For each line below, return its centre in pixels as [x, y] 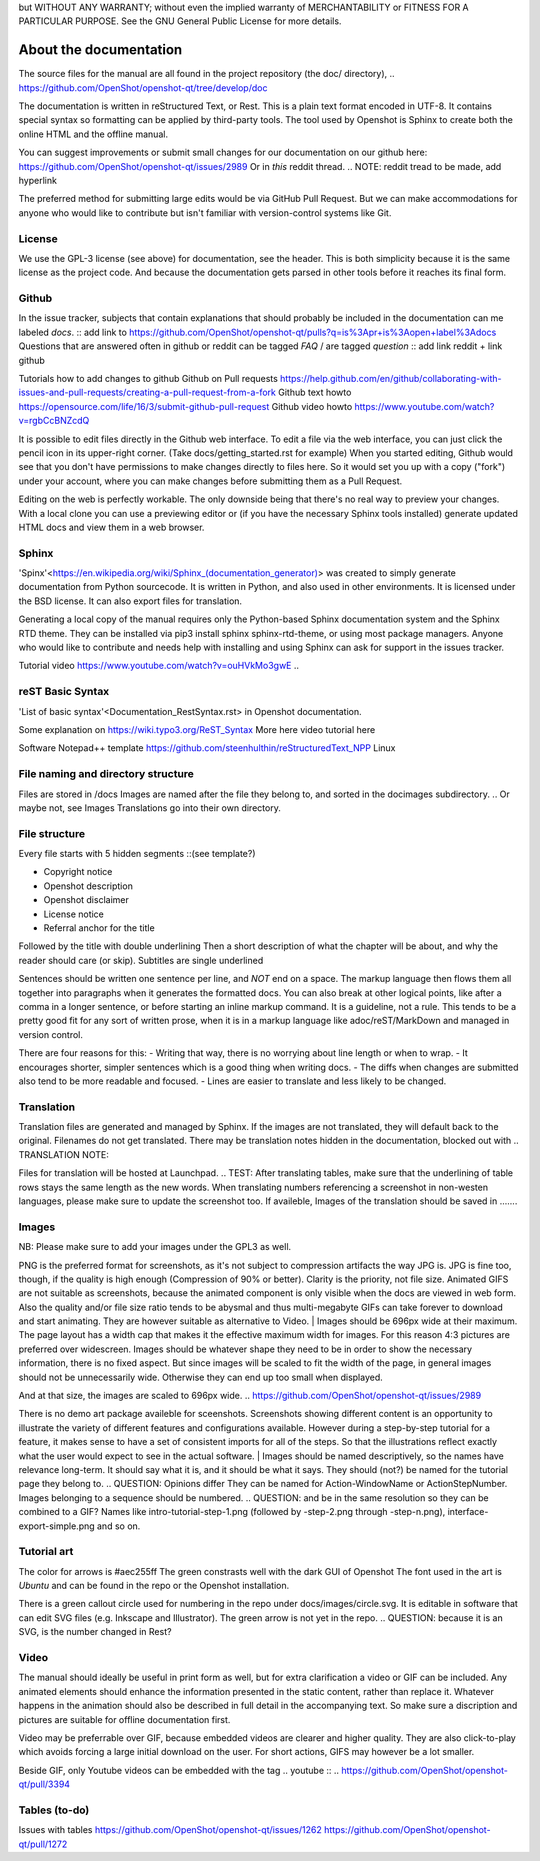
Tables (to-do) [54, 1810]
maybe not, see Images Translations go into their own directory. [150, 807]
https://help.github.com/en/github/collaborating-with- [391, 379]
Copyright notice [78, 872]
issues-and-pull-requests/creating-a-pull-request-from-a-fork [147, 392]
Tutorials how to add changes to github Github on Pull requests [148, 379]
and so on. [118, 1526]
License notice [74, 914]
